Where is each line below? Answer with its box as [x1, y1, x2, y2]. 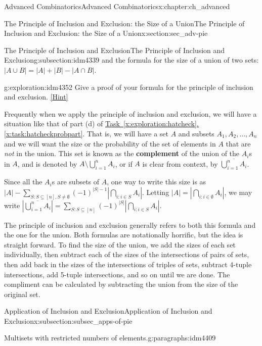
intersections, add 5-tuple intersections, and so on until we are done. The [4, 269, 230, 279]
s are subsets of [52, 176, 100, 187]
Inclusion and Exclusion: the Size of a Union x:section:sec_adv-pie [4, 28, 208, 38]
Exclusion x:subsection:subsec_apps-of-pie [4, 315, 133, 326]
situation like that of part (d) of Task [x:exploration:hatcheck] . [4, 118, 199, 129]
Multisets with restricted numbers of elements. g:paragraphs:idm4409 [4, 332, 216, 343]
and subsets [178, 128, 214, 138]
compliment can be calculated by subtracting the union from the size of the [4, 279, 238, 289]
